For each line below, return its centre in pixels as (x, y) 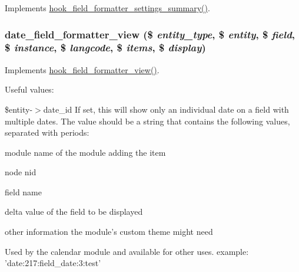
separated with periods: (47, 132)
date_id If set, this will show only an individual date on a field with (166, 109)
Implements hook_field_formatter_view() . (82, 69)
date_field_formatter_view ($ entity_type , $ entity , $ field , (150, 34)
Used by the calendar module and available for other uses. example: (127, 251)
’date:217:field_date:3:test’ (53, 263)
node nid (21, 172)
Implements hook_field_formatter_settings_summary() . (107, 8)
